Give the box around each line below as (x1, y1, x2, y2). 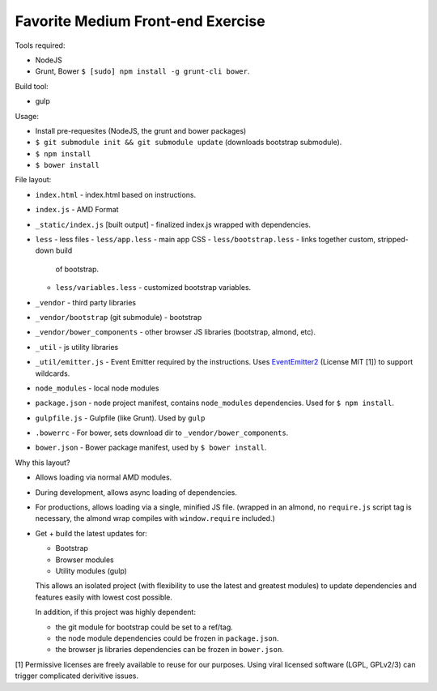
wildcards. (35, 369, 70, 378)
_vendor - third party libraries (35, 297, 137, 307)
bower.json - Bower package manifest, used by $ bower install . (35, 442, 267, 453)
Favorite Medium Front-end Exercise (15, 12, 266, 30)
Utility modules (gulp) (55, 566, 127, 575)
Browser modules (55, 555, 115, 565)
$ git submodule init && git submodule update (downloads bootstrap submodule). (35, 138, 342, 147)
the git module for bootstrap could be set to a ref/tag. (55, 622, 234, 632)
